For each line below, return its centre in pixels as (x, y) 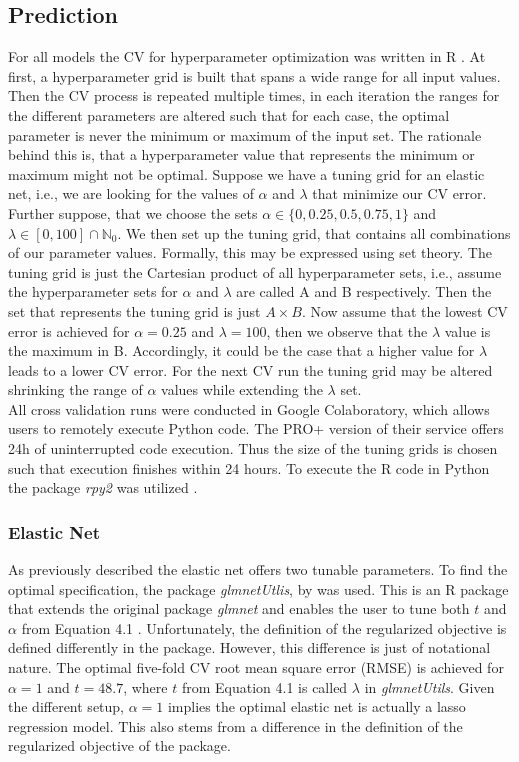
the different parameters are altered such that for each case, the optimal (229, 114)
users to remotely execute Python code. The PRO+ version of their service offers (256, 428)
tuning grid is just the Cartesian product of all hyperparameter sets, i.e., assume (255, 271)
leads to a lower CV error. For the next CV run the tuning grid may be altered (250, 369)
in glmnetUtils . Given (429, 686)
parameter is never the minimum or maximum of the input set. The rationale (245, 134)
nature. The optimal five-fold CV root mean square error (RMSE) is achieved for (256, 667)
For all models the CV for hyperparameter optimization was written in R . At (247, 56)
